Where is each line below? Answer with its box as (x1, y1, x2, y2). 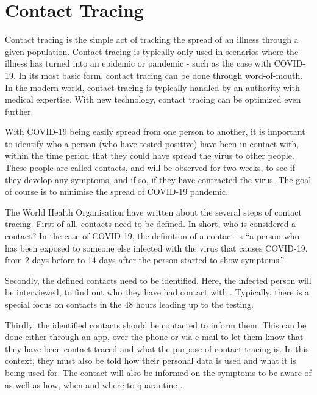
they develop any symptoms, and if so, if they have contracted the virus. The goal (5, 173, 312, 186)
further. (5, 104, 34, 117)
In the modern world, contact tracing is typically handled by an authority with (5, 81, 300, 93)
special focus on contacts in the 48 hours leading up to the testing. (5, 298, 254, 310)
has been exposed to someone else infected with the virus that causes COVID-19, (5, 241, 308, 254)
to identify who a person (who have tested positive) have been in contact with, (5, 137, 299, 150)
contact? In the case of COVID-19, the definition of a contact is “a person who (5, 230, 299, 242)
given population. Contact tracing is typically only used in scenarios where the (5, 45, 299, 57)
